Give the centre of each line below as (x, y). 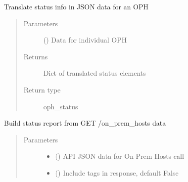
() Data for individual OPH (85, 40)
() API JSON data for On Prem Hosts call (119, 156)
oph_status (61, 106)
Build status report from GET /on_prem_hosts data (85, 123)
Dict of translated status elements (94, 73)
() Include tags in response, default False (117, 172)
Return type (42, 89)
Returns (36, 56)
